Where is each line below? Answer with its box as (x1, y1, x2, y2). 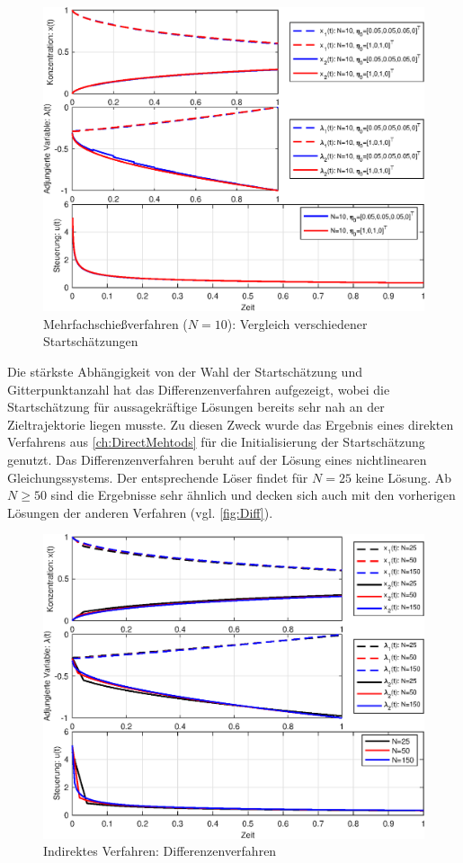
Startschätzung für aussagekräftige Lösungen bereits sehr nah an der (7, 397, 385, 416)
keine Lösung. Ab (355, 467, 452, 486)
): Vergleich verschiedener (227, 314, 368, 333)
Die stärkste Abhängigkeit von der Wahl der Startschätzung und (7, 362, 362, 381)
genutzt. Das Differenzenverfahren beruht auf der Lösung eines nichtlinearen (7, 450, 427, 469)
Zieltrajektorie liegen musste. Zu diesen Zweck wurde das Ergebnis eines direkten (7, 414, 454, 433)
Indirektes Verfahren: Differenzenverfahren (43, 841, 277, 860)
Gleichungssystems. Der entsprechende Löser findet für (7, 467, 308, 486)
